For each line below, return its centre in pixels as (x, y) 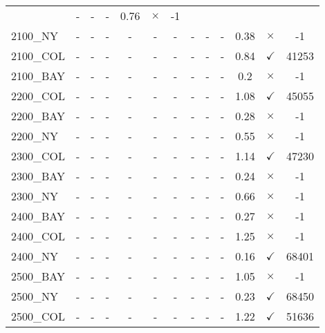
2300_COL (38, 156)
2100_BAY (38, 76)
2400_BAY (38, 216)
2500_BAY (38, 276)
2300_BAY (38, 176)
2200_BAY (38, 116)
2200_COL (38, 96)
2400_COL (38, 236)
